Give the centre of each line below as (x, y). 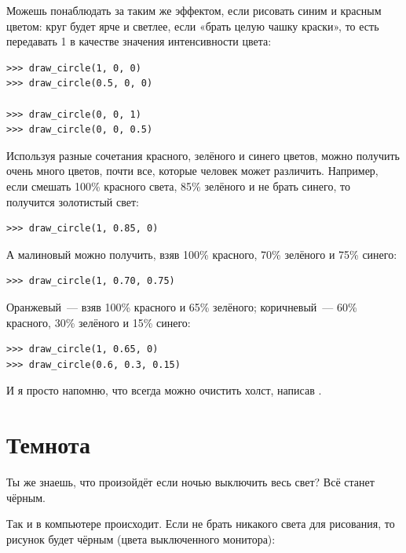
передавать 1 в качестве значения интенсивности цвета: (139, 41)
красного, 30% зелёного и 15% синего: (99, 322)
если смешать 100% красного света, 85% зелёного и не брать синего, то (178, 186)
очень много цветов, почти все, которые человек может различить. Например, (192, 171)
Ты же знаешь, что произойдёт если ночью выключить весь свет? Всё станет (190, 482)
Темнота (48, 444)
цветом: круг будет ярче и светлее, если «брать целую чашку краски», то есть (193, 25)
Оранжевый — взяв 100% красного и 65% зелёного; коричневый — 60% (182, 306)
